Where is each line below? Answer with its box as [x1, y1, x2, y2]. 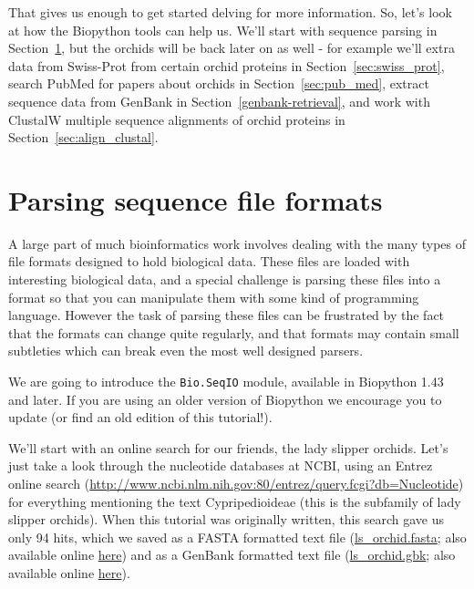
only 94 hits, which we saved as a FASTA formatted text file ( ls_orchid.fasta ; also [8, 527, 467, 546]
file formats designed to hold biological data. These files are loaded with [8, 252, 410, 271]
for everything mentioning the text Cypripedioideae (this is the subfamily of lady [8, 491, 461, 511]
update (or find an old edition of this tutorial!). [8, 408, 273, 427]
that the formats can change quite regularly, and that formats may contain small [8, 323, 459, 342]
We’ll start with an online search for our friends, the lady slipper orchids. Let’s [8, 438, 448, 457]
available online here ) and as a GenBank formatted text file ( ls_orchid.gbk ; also [8, 545, 456, 564]
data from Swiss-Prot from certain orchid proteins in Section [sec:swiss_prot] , [8, 56, 445, 75]
